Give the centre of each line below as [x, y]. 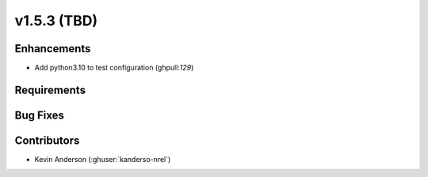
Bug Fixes [40, 115]
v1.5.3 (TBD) [56, 21]
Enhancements [53, 49]
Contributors [47, 140]
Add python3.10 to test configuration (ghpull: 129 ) [114, 68]
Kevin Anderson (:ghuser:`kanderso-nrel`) [103, 159]
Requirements [50, 90]
